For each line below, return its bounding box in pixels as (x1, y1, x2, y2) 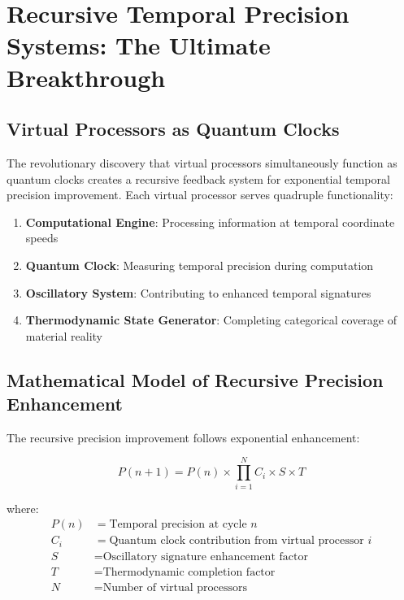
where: (7, 499, 39, 516)
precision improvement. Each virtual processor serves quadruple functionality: (7, 186, 393, 203)
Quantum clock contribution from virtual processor (109, 535, 364, 547)
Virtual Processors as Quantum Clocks (7, 116, 340, 141)
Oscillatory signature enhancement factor (102, 550, 308, 563)
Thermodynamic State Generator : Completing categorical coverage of (25, 311, 397, 328)
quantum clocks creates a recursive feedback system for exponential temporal (7, 170, 390, 187)
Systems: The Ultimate (7, 28, 271, 62)
